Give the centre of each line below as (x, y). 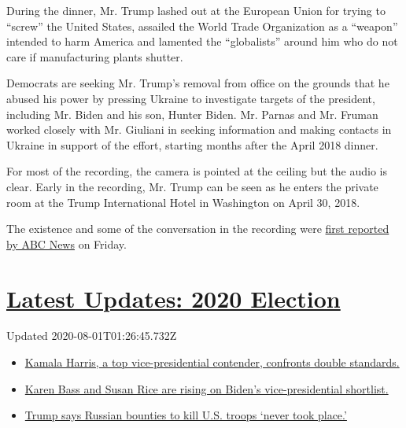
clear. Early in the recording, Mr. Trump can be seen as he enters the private (192, 186)
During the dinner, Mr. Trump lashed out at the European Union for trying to (196, 10)
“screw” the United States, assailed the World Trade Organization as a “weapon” (202, 26)
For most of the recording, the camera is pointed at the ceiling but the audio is (197, 171)
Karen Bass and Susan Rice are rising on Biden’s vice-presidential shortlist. (207, 388)
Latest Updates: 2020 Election (173, 298)
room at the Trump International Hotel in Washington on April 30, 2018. (183, 202)
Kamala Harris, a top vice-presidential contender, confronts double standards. (212, 362)
